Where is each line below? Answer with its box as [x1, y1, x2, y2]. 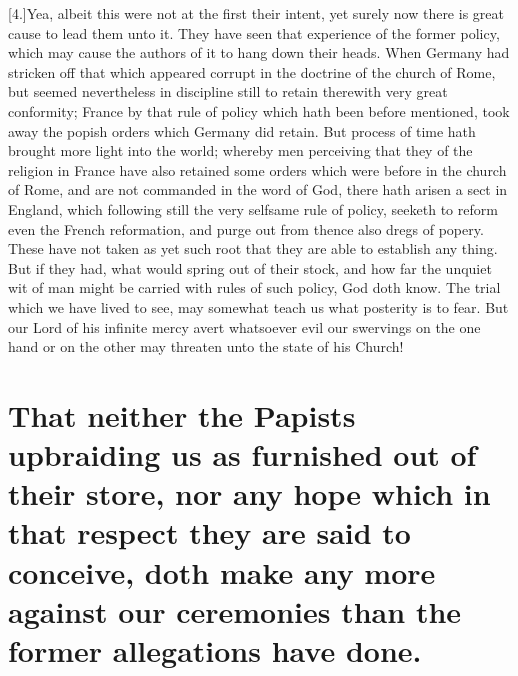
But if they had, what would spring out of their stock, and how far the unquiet [8, 257, 492, 278]
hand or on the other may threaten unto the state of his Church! [8, 336, 404, 357]
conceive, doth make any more [8, 551, 436, 592]
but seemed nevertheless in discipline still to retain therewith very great [8, 81, 448, 102]
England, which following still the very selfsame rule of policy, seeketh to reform [8, 198, 498, 219]
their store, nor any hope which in [8, 473, 491, 514]
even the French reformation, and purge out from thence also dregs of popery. [8, 218, 484, 239]
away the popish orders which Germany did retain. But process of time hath [8, 120, 476, 141]
